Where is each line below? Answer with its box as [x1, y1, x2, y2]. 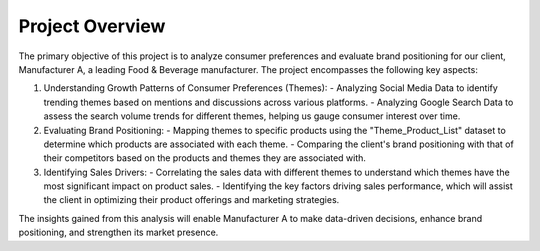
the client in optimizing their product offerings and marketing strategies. [43, 194, 340, 206]
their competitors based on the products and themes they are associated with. [43, 152, 367, 164]
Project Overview [18, 15, 166, 37]
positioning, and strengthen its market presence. [18, 226, 219, 239]
